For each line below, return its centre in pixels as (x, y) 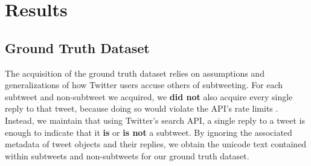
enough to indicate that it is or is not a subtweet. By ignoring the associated (149, 132)
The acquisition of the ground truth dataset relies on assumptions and (135, 73)
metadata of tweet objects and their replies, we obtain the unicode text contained (156, 144)
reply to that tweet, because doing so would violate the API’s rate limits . (142, 108)
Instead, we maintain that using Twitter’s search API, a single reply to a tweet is (155, 120)
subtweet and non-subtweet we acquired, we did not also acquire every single (149, 96)
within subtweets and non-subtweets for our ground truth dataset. (127, 155)
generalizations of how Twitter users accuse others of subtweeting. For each (144, 85)
